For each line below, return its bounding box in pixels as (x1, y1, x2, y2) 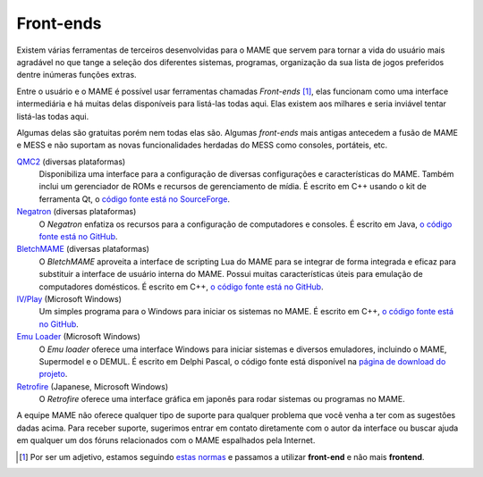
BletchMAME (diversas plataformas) (16, 244, 149, 255)
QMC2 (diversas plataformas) (16, 156, 126, 167)
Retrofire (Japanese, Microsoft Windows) (16, 381, 169, 392)
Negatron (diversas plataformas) (16, 206, 137, 217)
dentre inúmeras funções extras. (16, 70, 138, 80)
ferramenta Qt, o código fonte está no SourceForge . (38, 193, 230, 205)
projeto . (38, 369, 68, 380)
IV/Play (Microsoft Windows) (16, 293, 123, 304)
